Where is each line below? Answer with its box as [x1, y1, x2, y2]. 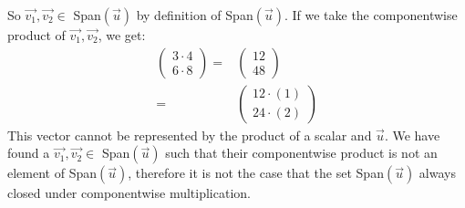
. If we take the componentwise [284, 5, 458, 24]
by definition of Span [136, 5, 253, 24]
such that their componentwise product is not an [165, 143, 438, 162]
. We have [384, 125, 440, 144]
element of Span [7, 163, 97, 182]
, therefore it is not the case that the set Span [128, 163, 384, 182]
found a [7, 143, 50, 162]
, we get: [98, 26, 146, 44]
